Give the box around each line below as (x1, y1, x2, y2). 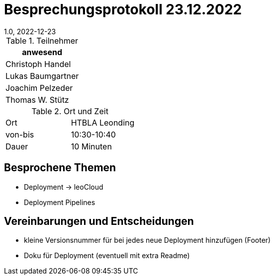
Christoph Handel (5, 59, 71, 69)
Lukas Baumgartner (5, 70, 79, 81)
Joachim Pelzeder (5, 82, 73, 93)
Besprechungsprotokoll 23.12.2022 (4, 1, 242, 18)
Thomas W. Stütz (5, 94, 69, 105)
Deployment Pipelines (24, 198, 95, 207)
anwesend (22, 47, 62, 57)
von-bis (5, 129, 34, 139)
